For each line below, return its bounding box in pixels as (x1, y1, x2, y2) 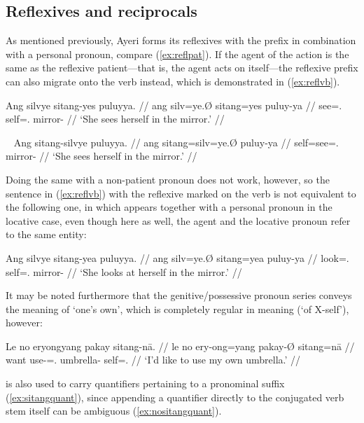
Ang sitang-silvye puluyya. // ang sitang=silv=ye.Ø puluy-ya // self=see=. (13, 134, 339, 149)
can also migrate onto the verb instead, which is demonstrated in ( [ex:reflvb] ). (6, 74, 340, 88)
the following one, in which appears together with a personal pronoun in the (6, 200, 332, 214)
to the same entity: (6, 227, 87, 242)
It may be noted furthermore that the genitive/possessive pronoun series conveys (6, 288, 352, 303)
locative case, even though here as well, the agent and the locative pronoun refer (6, 213, 351, 228)
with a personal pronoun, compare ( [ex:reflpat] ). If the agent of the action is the (6, 46, 349, 61)
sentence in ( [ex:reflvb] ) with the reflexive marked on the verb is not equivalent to (6, 186, 356, 200)
